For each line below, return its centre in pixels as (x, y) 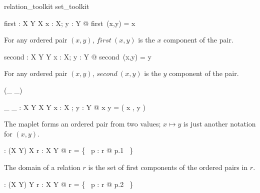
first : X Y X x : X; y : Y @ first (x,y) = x (70, 23)
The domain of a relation (42, 167)
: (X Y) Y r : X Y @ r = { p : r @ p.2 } (68, 184)
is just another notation (220, 124)
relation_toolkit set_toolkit (47, 6)
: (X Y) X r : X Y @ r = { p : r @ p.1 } (68, 150)
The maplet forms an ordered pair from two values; (82, 124)
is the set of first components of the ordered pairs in (168, 167)
